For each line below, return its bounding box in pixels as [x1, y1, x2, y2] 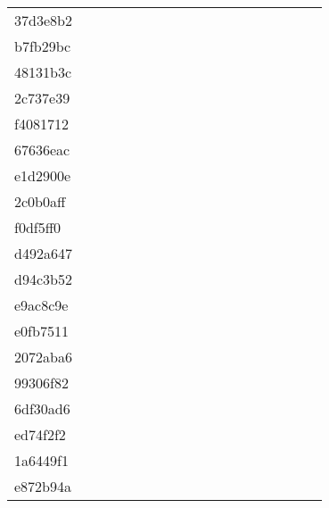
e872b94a [14, 476, 72, 496]
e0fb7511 [14, 321, 69, 341]
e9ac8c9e [14, 295, 69, 315]
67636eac [14, 139, 70, 160]
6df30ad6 [14, 398, 70, 419]
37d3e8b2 [14, 10, 72, 30]
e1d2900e [14, 165, 71, 186]
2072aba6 [14, 346, 72, 367]
